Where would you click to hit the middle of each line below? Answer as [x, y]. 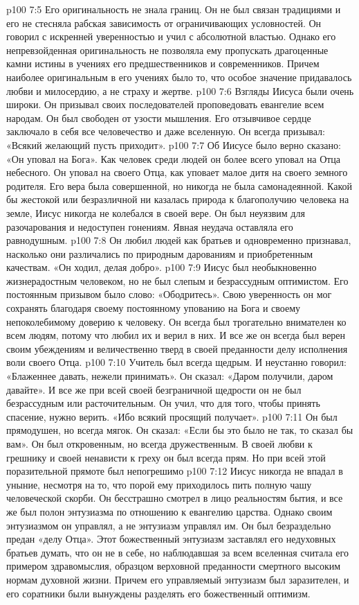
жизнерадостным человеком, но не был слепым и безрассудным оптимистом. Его [177, 280]
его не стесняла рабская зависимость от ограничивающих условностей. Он [164, 23]
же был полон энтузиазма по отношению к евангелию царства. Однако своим [169, 511]
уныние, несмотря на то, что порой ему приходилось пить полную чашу [159, 484]
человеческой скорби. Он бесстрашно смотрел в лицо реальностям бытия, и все [175, 498]
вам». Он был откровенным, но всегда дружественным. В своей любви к [159, 444]
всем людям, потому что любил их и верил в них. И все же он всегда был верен [176, 335]
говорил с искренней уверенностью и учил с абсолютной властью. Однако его [171, 36]
